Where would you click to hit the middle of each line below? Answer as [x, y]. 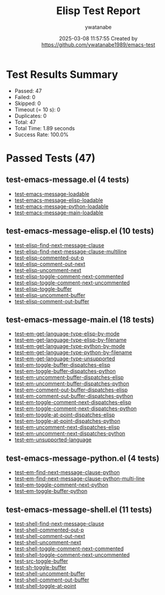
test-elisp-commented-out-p [49, 258]
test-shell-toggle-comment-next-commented [69, 548]
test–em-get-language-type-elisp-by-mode [67, 334]
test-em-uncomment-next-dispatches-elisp [67, 427]
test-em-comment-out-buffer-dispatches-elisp [71, 390]
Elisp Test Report [98, 11]
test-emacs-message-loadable [52, 194]
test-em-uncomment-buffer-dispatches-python [72, 384]
